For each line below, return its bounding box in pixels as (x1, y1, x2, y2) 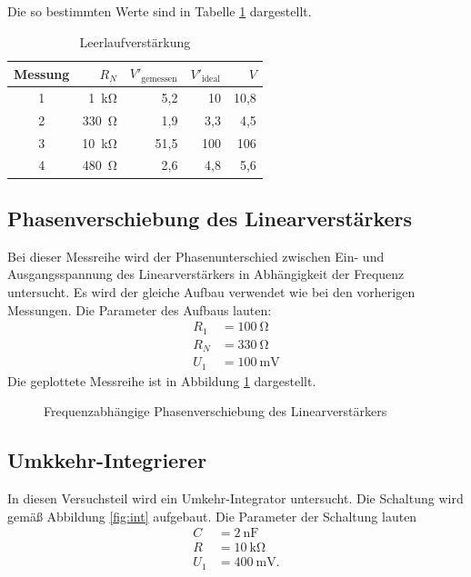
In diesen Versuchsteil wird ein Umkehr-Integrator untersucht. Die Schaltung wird (7, 488, 464, 507)
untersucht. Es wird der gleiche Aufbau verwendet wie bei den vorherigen (7, 282, 416, 301)
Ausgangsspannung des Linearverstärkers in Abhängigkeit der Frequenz (7, 264, 405, 284)
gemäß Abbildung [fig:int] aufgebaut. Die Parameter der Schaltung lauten (7, 506, 417, 525)
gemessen (141, 74, 177, 84)
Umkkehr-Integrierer (7, 446, 207, 474)
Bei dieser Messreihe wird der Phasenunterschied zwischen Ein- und (7, 246, 385, 265)
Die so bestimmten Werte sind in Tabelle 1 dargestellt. (7, 2, 312, 20)
